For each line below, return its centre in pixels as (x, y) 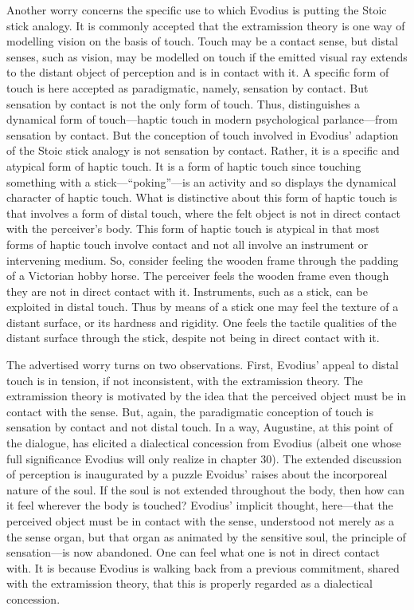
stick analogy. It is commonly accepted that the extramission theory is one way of (206, 25)
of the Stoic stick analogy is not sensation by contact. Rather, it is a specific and (203, 150)
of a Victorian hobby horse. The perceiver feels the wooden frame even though (198, 275)
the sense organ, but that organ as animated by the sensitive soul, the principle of (206, 536)
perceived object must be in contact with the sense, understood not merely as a (200, 521)
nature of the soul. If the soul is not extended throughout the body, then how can (206, 489)
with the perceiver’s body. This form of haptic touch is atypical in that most (193, 228)
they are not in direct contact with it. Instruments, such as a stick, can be (187, 291)
